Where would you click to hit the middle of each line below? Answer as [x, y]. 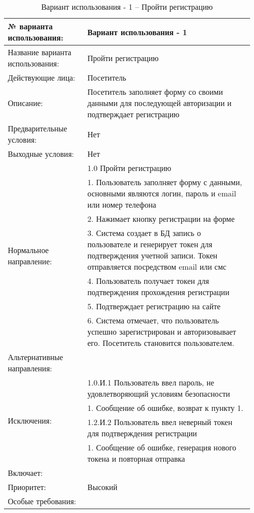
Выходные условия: [41, 154]
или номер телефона [122, 204]
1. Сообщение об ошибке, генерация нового [162, 447]
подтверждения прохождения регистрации [158, 292]
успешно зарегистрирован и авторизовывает [162, 331]
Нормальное [28, 250]
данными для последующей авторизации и [159, 103]
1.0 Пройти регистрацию [129, 168]
